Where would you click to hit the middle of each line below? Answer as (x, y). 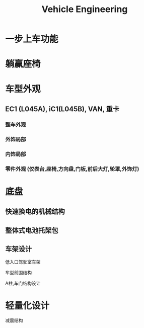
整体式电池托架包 (32, 230)
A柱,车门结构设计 (23, 283)
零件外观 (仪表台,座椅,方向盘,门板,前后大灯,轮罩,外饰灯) (72, 169)
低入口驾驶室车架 (23, 262)
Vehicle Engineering (85, 9)
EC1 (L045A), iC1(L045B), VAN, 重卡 (62, 109)
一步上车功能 (32, 39)
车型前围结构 (18, 273)
